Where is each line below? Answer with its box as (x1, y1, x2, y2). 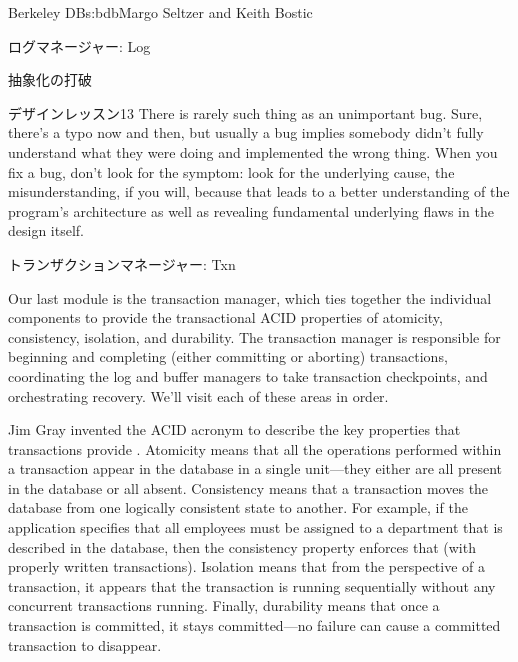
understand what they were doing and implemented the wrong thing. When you (8, 141, 498, 162)
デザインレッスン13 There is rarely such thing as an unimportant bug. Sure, (8, 102, 483, 123)
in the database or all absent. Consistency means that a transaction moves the (8, 477, 489, 498)
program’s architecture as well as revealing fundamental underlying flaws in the (8, 200, 494, 221)
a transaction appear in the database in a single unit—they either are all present (8, 458, 503, 479)
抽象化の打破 (8, 69, 92, 90)
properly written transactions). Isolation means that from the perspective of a (8, 556, 486, 577)
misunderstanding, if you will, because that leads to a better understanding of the (8, 181, 510, 202)
